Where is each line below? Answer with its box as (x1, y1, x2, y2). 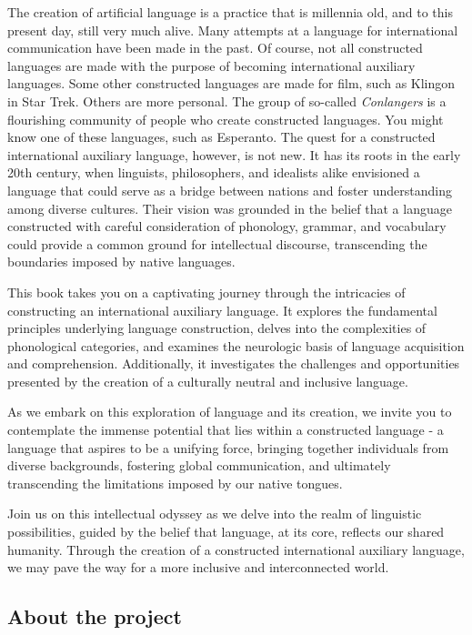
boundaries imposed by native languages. (7, 252, 236, 271)
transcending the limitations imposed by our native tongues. (7, 473, 343, 492)
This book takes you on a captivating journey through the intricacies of (7, 282, 406, 301)
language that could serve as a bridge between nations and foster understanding (7, 180, 453, 199)
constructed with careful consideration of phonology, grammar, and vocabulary (7, 217, 447, 236)
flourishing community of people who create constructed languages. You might (7, 109, 444, 128)
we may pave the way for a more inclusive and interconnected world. (7, 558, 389, 577)
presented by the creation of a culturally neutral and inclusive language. (7, 371, 408, 390)
